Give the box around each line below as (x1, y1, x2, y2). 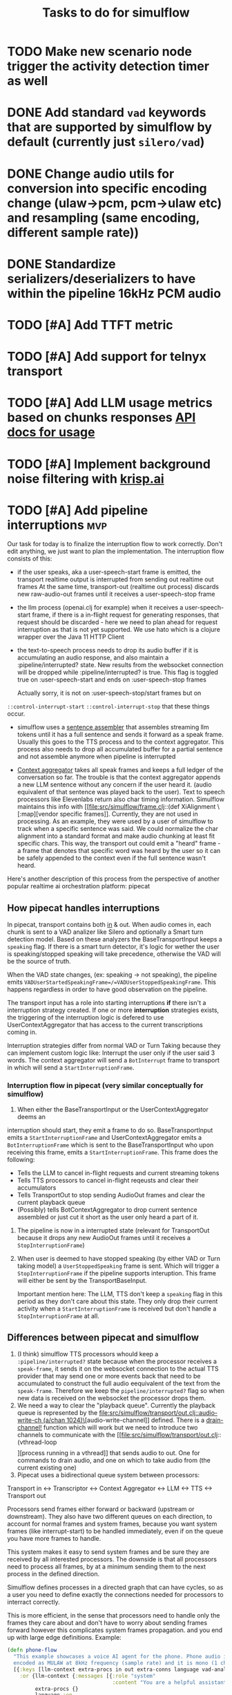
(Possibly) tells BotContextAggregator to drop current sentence (17, 1205, 198, 1214)
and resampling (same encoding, (7, 209, 200, 225)
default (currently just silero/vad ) (7, 134, 205, 150)
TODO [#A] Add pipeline (7, 503, 148, 518)
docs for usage (7, 424, 95, 440)
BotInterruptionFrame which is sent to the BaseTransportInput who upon (7, 1141, 214, 1149)
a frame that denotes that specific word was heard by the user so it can (17, 847, 221, 855)
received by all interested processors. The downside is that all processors (7, 1555, 217, 1564)
